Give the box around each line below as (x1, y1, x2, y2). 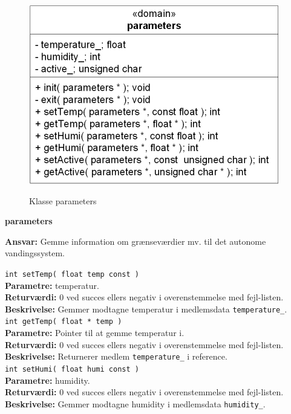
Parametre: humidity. (5, 374, 90, 386)
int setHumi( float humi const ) (5, 364, 139, 374)
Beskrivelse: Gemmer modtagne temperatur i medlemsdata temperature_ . (5, 302, 287, 315)
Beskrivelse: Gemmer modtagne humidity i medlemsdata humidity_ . (5, 397, 266, 410)
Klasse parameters (29, 194, 97, 207)
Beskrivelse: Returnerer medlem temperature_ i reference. (5, 350, 227, 363)
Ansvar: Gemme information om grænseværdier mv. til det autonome (5, 234, 266, 247)
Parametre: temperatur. (5, 279, 99, 291)
